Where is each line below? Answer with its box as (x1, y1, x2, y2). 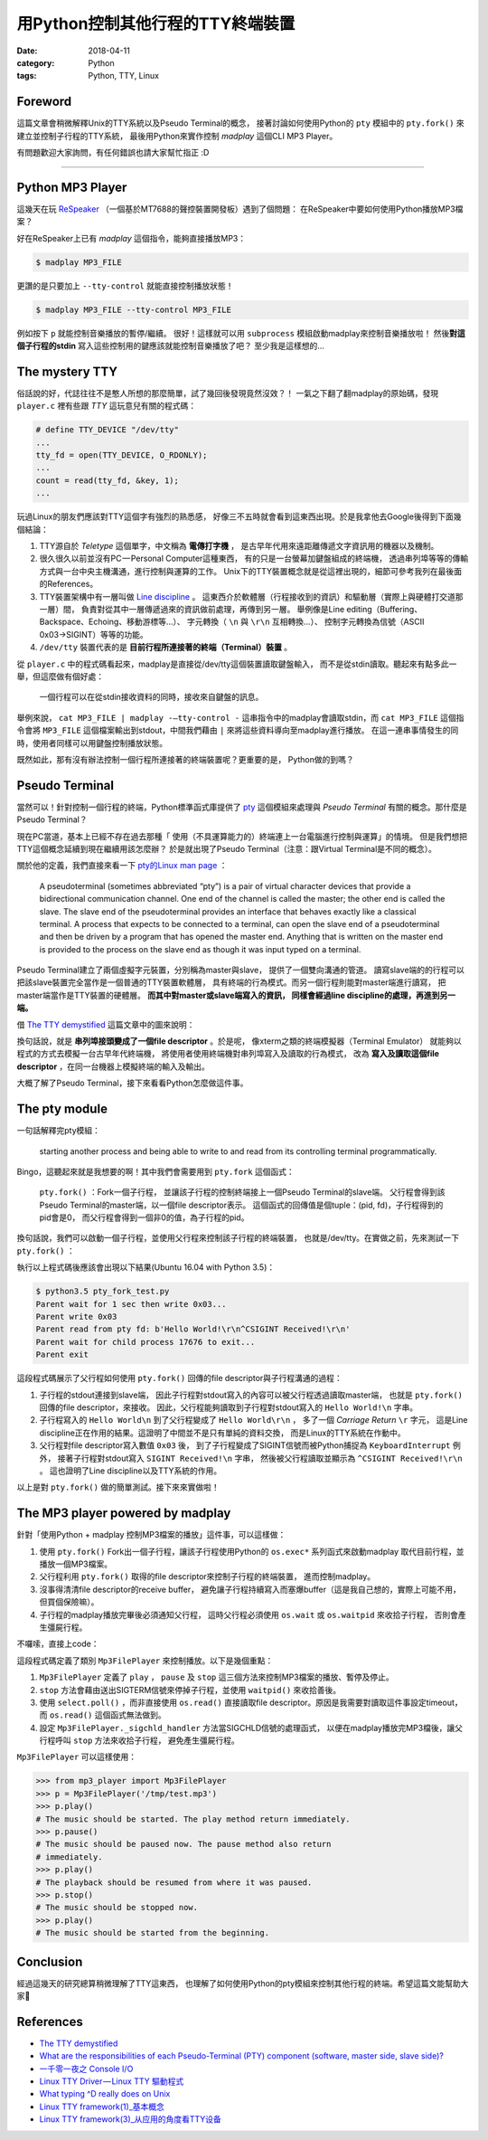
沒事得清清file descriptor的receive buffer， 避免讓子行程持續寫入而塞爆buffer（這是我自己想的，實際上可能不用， (39, 1584, 461, 1595)
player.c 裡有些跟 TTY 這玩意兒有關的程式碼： (16, 401, 197, 412)
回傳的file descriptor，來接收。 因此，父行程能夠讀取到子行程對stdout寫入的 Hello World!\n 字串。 (39, 1402, 418, 1413)
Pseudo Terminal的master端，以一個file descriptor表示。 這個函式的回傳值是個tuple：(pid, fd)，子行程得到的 (39, 1199, 444, 1210)
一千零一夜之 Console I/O (39, 2063, 134, 2074)
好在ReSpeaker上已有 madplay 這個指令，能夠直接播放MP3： (16, 232, 247, 243)
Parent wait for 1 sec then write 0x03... (35, 1299, 227, 1309)
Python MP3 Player (16, 179, 127, 194)
